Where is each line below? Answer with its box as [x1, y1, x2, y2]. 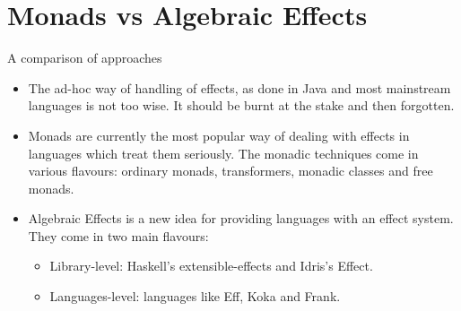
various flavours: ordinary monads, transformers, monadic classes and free [28, 161, 433, 180]
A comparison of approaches [7, 48, 162, 67]
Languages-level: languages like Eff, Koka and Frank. [49, 287, 341, 306]
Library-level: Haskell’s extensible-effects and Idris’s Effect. [49, 256, 373, 275]
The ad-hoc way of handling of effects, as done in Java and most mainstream [28, 78, 451, 97]
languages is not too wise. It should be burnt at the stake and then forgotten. [28, 96, 455, 115]
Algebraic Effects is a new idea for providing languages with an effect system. [28, 209, 454, 228]
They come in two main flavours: [28, 226, 209, 245]
